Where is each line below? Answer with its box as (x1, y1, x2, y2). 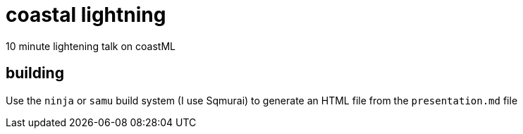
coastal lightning (6, 3, 166, 27)
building (6, 64, 64, 83)
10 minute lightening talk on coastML (6, 39, 176, 52)
